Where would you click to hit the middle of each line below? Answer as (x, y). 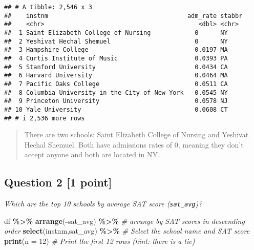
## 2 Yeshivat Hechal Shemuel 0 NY (116, 41)
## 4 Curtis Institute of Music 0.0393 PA (116, 58)
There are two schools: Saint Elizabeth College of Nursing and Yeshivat (136, 134)
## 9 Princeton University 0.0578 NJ (116, 101)
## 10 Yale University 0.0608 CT (116, 109)
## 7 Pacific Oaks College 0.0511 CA (116, 84)
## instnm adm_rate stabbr (123, 16)
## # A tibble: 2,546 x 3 (48, 7)
